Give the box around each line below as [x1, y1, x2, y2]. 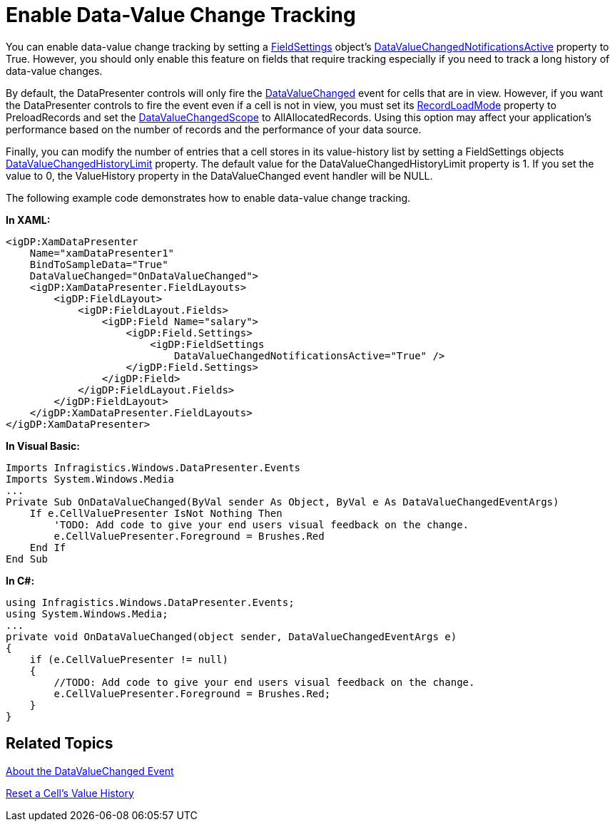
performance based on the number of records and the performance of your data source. [6, 123, 422, 135]
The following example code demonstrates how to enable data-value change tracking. [6, 191, 411, 204]
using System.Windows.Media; [6, 607, 168, 620]
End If [29, 541, 66, 553]
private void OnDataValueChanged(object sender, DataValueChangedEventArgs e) [6, 630, 457, 642]
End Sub [6, 553, 49, 565]
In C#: [6, 574, 35, 587]
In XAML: [6, 213, 51, 226]
